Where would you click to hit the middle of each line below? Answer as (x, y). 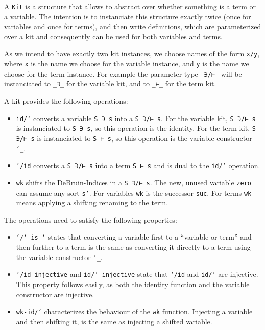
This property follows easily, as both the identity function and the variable (133, 284)
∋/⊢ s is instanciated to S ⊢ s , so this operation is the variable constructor (134, 138)
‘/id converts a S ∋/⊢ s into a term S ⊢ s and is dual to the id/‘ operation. (138, 165)
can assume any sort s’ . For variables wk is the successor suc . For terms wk (134, 192)
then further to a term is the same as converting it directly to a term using (133, 247)
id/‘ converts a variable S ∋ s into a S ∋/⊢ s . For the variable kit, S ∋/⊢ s (136, 118)
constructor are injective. (55, 294)
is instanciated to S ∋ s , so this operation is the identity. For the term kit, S (136, 128)
